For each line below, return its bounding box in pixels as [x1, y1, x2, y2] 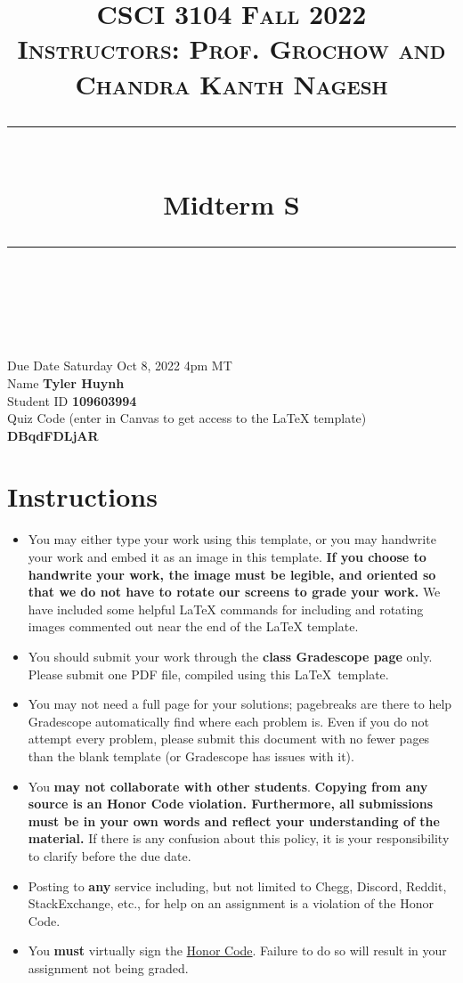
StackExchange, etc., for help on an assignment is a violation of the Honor [28, 894, 434, 913]
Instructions [7, 478, 158, 515]
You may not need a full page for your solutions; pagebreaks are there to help [28, 695, 452, 713]
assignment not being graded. [28, 958, 189, 977]
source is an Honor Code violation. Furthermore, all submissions [28, 794, 433, 813]
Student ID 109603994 [7, 391, 137, 410]
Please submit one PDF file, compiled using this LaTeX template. [28, 664, 389, 683]
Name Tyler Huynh [7, 373, 125, 392]
